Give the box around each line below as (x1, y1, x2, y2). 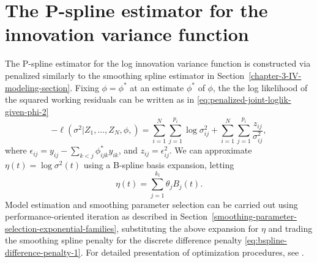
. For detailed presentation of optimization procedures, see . (80, 245, 304, 258)
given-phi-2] (5, 105, 49, 117)
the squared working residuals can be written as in (5, 93, 195, 106)
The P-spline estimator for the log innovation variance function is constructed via (5, 57, 311, 70)
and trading (268, 221, 313, 234)
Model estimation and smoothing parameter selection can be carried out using (5, 198, 298, 210)
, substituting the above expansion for (116, 221, 259, 234)
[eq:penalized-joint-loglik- (196, 93, 291, 106)
